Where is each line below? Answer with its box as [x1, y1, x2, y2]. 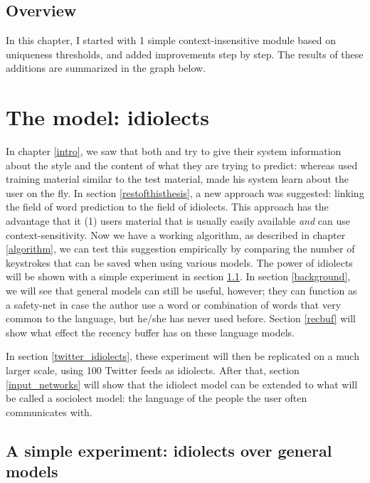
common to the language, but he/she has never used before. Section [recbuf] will [6, 311, 356, 326]
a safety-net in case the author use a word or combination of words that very [6, 297, 342, 312]
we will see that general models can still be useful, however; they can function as [6, 283, 357, 298]
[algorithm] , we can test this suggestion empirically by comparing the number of [6, 241, 355, 256]
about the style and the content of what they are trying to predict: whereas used [6, 157, 358, 172]
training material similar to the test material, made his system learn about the [6, 171, 349, 186]
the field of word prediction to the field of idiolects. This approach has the [6, 199, 329, 214]
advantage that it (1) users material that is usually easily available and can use [6, 213, 350, 228]
